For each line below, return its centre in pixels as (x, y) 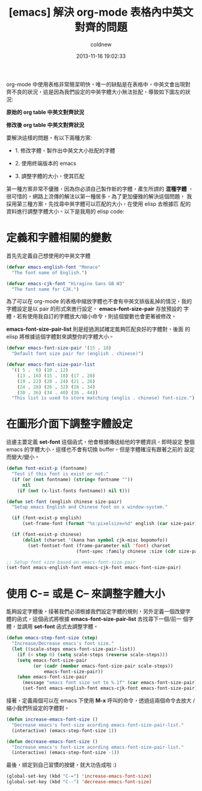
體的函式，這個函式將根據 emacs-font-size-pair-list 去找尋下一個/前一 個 (97, 619)
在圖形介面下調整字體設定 (70, 424)
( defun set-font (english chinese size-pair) (64, 502)
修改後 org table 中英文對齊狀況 (45, 125)
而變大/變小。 (23, 457)
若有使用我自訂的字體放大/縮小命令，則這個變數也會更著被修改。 (97, 316)
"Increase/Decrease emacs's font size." (63, 644)
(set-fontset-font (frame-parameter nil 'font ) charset (99, 546)
